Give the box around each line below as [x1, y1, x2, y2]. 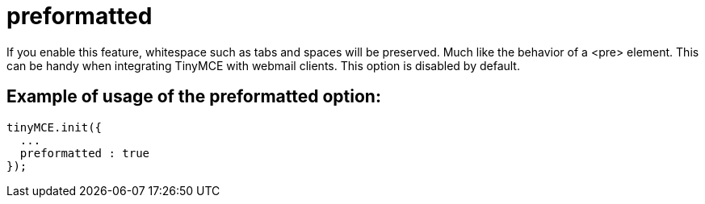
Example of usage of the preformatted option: [6, 86, 381, 107]
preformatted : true [19, 146, 150, 160]
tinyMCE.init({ [6, 120, 103, 134]
